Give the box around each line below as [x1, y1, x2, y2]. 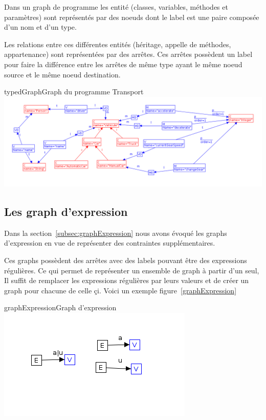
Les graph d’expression [4, 203, 128, 219]
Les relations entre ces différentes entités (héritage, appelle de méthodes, [4, 38, 231, 49]
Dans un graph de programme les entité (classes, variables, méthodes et [4, 2, 228, 12]
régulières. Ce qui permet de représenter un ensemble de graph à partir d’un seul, [4, 265, 259, 275]
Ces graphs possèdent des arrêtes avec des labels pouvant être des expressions [4, 254, 247, 265]
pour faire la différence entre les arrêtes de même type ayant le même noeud [4, 58, 242, 69]
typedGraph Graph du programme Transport [4, 86, 144, 97]
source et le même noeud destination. [4, 69, 121, 79]
